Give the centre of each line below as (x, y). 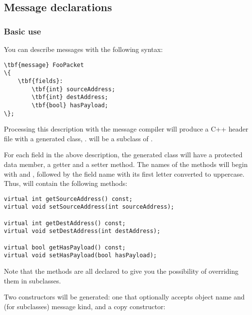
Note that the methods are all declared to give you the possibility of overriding (121, 271)
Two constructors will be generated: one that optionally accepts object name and (124, 297)
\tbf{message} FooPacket (44, 65)
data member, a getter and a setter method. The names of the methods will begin (126, 164)
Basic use (23, 31)
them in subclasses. (33, 280)
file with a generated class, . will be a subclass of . (78, 138)
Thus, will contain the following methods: (66, 183)
